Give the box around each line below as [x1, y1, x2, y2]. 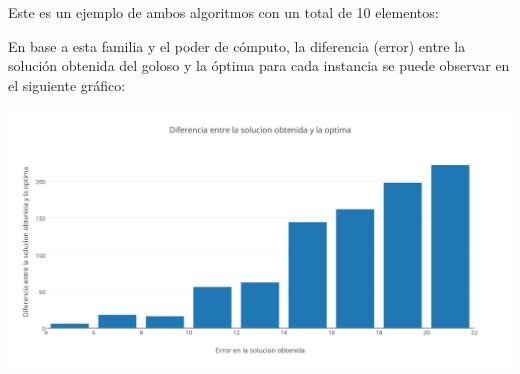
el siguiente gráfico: [8, 74, 126, 95]
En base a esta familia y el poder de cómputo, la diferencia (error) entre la [8, 35, 466, 56]
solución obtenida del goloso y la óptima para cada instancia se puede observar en [8, 55, 510, 76]
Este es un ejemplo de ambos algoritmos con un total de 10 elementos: [8, 2, 439, 22]
